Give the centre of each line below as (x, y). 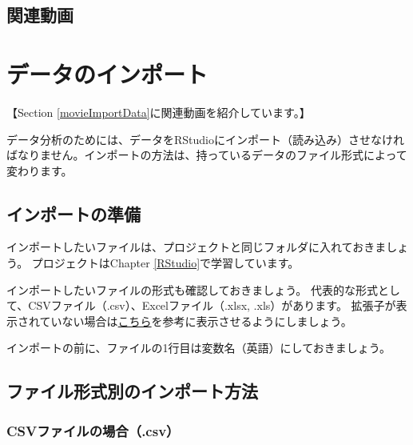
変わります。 (40, 170)
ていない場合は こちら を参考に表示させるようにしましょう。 (196, 321)
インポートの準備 (73, 213)
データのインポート (107, 73)
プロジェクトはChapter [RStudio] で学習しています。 (165, 263)
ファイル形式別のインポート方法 (132, 391)
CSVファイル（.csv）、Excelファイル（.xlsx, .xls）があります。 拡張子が (212, 305)
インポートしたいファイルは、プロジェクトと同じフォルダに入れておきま (197, 247)
